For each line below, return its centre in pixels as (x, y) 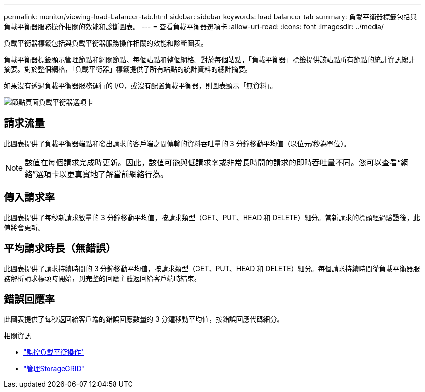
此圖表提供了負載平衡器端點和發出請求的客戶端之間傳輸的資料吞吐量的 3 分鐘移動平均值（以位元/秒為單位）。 (177, 143)
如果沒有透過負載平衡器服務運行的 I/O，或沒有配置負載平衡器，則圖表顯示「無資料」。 (140, 86)
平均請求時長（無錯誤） (60, 248)
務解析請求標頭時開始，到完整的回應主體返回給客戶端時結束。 (102, 278)
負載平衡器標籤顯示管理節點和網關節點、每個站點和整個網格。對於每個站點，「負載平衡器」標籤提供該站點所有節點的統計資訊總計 (209, 59)
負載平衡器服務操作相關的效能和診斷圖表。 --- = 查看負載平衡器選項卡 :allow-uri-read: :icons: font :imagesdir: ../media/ (194, 26)
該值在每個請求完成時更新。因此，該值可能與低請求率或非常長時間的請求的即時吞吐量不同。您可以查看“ (213, 162)
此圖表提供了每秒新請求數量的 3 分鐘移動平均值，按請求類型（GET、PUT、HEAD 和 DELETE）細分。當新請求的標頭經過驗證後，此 (212, 217)
